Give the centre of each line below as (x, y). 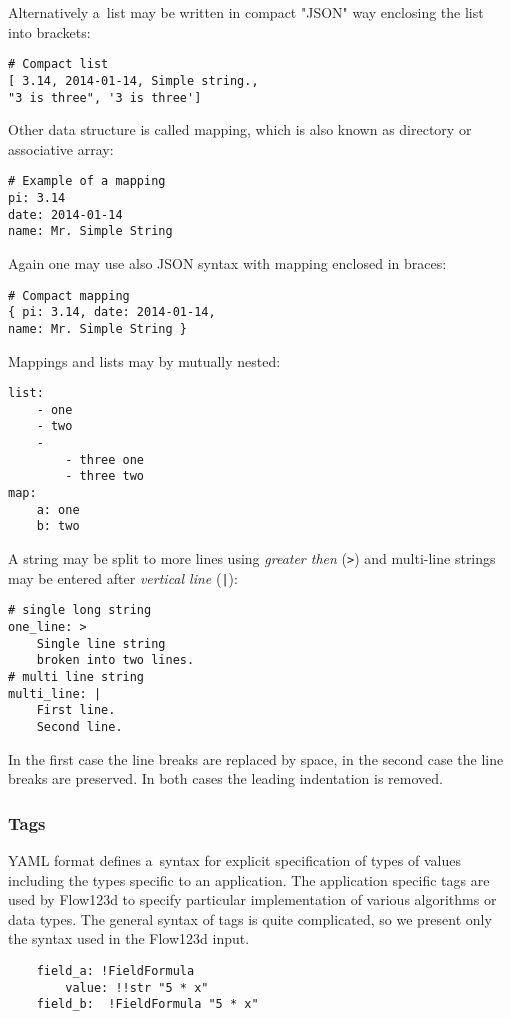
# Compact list (58, 64)
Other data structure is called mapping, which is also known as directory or (240, 129)
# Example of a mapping (87, 181)
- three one (105, 459)
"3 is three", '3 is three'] (105, 97)
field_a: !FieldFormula (115, 970)
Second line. (79, 726)
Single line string (101, 643)
